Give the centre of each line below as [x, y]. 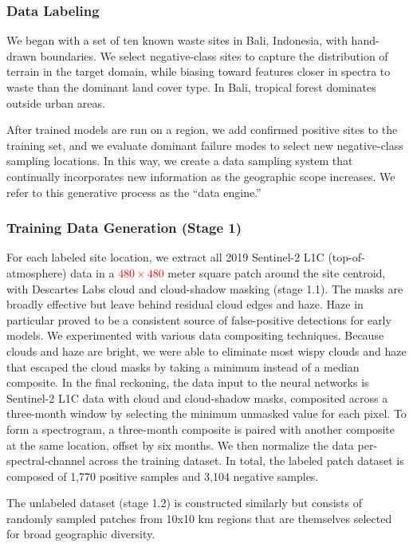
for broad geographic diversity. [81, 534]
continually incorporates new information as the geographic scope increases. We [201, 176]
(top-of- [346, 257]
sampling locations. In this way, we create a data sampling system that [180, 161]
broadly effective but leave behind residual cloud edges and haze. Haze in [185, 304]
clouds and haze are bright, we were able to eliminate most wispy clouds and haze [206, 350]
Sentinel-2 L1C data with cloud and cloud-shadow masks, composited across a [197, 397]
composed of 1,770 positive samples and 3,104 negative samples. [163, 476]
